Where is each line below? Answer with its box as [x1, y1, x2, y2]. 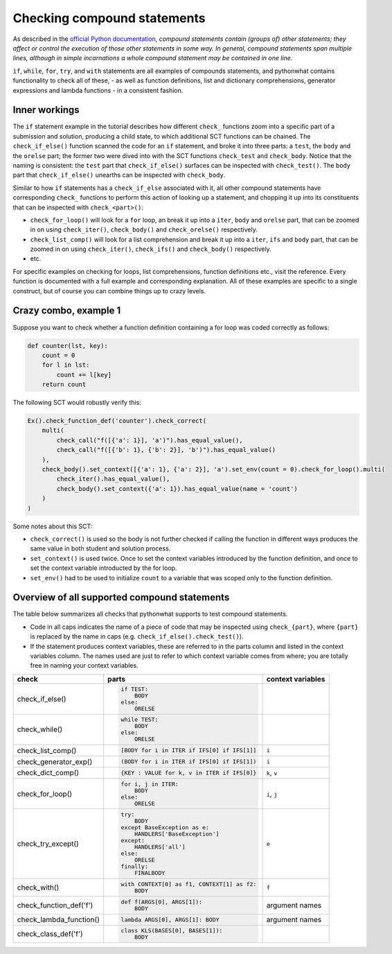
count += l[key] [56, 371, 112, 379]
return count [42, 381, 87, 388]
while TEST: [121, 716, 159, 724]
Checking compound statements [12, 10, 206, 26]
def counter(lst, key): [27, 342, 109, 349]
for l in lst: [42, 361, 90, 369]
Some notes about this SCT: [12, 522, 93, 530]
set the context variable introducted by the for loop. [30, 564, 177, 572]
